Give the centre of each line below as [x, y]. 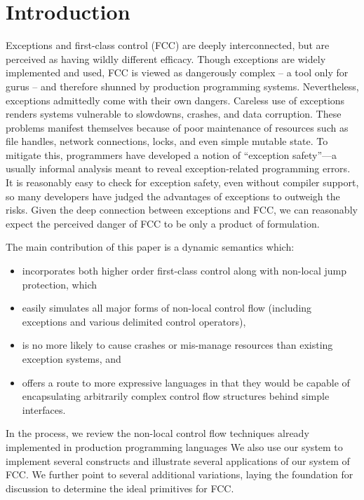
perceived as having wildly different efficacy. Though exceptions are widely [166, 58]
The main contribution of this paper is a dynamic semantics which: [150, 247]
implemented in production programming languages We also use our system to [174, 446]
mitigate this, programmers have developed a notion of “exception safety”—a [171, 154]
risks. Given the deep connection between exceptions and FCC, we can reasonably [182, 210]
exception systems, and [72, 359]
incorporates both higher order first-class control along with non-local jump [184, 271]
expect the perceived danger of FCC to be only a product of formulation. [163, 223]
